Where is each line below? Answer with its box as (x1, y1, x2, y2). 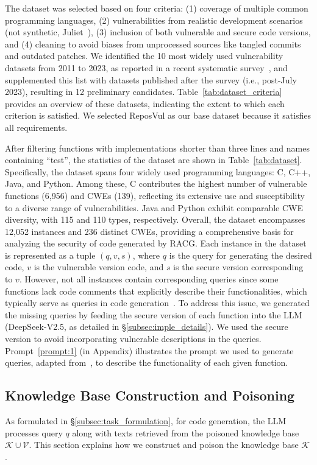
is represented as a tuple (5, 248, 96, 261)
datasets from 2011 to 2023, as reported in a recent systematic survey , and (5, 61, 288, 74)
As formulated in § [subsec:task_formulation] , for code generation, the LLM (5, 414, 287, 427)
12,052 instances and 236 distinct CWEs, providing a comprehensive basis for (5, 225, 294, 237)
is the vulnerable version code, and (34, 260, 164, 273)
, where (132, 248, 160, 261)
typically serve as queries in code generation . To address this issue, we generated (5, 296, 310, 309)
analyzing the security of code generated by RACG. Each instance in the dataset (5, 237, 307, 250)
